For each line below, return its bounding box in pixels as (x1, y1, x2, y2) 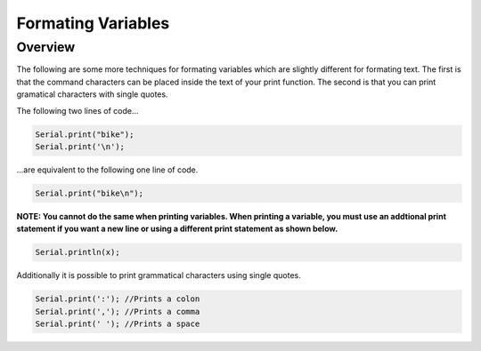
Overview (16, 39, 76, 55)
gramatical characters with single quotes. (16, 89, 168, 100)
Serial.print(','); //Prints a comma (35, 307, 200, 316)
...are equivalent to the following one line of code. (16, 164, 199, 175)
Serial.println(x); (35, 247, 120, 258)
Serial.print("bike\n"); (35, 187, 144, 198)
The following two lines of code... (16, 105, 139, 116)
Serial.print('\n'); (35, 141, 125, 151)
